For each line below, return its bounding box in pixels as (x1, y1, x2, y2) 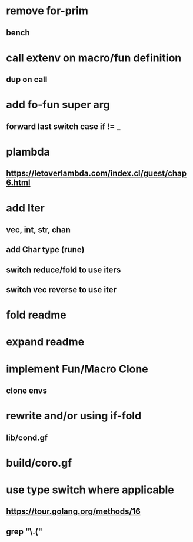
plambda (6, 145, 50, 158)
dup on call (6, 75, 48, 85)
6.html (6, 178, 31, 188)
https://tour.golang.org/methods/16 (6, 507, 141, 517)
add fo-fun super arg (6, 98, 110, 111)
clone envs (6, 386, 48, 396)
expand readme (6, 335, 85, 349)
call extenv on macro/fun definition (6, 51, 182, 64)
